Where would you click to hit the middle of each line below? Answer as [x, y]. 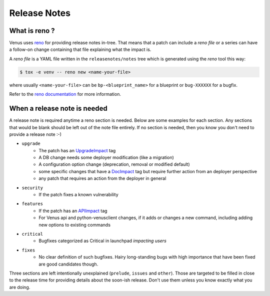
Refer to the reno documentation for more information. [65, 94]
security [32, 188]
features [32, 204]
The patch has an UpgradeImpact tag [77, 150]
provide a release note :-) [35, 134]
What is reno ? [32, 31]
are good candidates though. [68, 264]
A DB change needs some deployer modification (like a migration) [106, 158]
